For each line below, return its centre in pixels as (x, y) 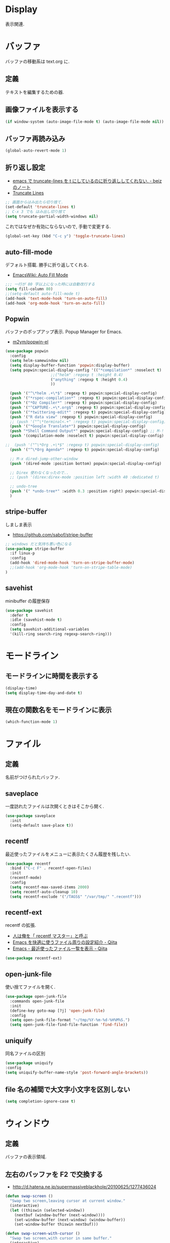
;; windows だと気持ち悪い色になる (38, 544)
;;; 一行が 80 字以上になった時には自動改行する (50, 284)
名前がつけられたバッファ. (33, 777)
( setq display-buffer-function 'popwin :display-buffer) (70, 365)
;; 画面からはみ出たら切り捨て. (34, 202)
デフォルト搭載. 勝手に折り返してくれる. (47, 265)
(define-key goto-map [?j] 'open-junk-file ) (57, 1011)
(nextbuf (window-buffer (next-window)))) (60, 1215)
